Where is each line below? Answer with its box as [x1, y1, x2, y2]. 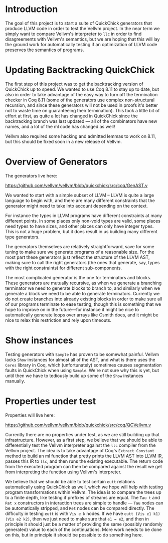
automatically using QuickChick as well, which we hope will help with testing [5, 484, 163, 490]
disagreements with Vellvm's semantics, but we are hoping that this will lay [5, 36, 160, 42]
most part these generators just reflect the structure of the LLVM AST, [5, 254, 150, 260]
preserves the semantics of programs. [5, 47, 84, 53]
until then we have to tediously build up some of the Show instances [5, 373, 144, 379]
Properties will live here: [5, 412, 55, 418]
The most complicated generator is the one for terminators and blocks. [5, 274, 151, 280]
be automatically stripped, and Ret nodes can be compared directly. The [5, 505, 154, 511]
